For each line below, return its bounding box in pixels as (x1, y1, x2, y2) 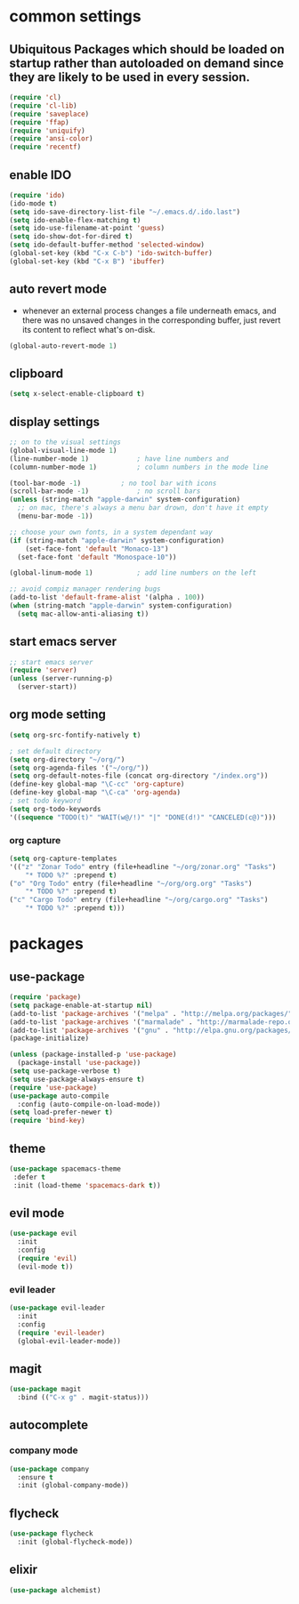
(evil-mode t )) (17, 1261, 74, 1271)
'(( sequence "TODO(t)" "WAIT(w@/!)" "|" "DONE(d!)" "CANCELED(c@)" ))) (9, 812, 277, 822)
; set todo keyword (9, 796, 82, 805)
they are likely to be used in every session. (9, 69, 251, 85)
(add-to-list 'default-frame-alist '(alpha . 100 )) (9, 593, 205, 602)
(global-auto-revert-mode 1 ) (9, 341, 117, 351)
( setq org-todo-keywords (9, 804, 101, 813)
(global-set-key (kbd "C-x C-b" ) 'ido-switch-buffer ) (9, 249, 214, 258)
